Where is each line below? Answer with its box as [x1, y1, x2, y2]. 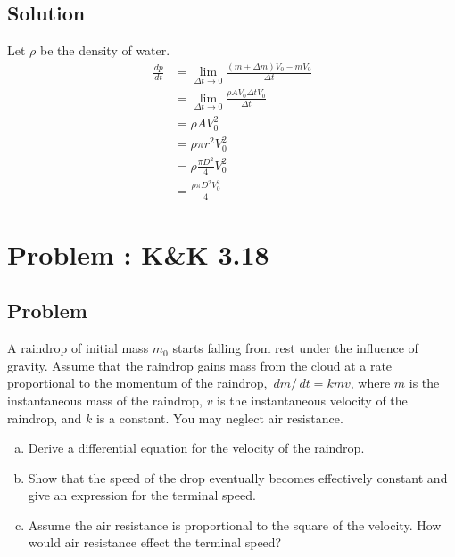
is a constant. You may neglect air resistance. [95, 408, 343, 427]
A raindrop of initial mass [7, 339, 149, 357]
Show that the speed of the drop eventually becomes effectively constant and [28, 468, 448, 487]
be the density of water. [39, 41, 170, 60]
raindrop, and [7, 408, 82, 427]
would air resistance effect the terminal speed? [28, 533, 282, 552]
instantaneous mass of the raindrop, [7, 390, 203, 409]
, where [350, 373, 391, 392]
